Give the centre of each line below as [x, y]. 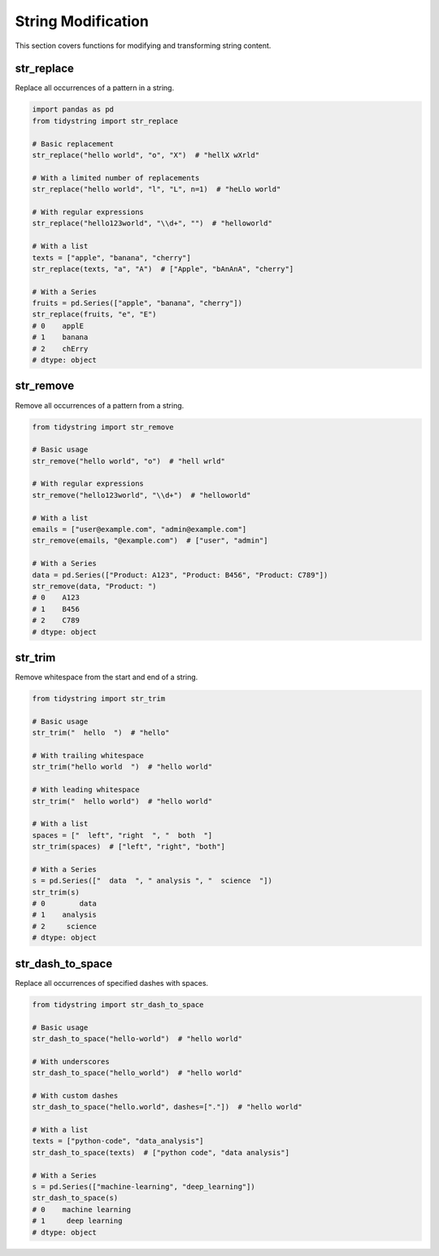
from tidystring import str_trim [99, 699]
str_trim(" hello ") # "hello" [101, 733]
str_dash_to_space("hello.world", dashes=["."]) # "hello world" [167, 1107]
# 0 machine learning [82, 1209]
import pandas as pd [73, 109]
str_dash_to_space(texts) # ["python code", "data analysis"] [161, 1152]
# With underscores [71, 1061]
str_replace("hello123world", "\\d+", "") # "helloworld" [152, 223]
